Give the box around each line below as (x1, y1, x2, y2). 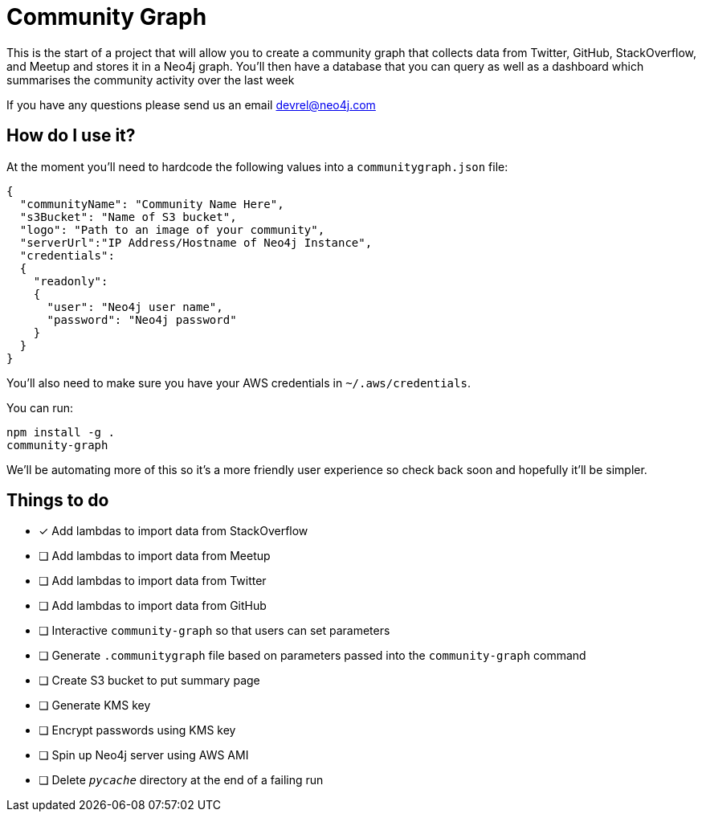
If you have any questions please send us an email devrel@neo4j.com (6, 97, 376, 112)
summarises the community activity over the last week (6, 72, 295, 87)
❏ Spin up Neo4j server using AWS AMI (39, 748, 249, 763)
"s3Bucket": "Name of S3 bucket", (19, 210, 237, 223)
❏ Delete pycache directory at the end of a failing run (39, 773, 324, 787)
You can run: (6, 400, 74, 415)
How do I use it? (6, 125, 136, 146)
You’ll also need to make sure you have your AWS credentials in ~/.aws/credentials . (6, 375, 471, 390)
